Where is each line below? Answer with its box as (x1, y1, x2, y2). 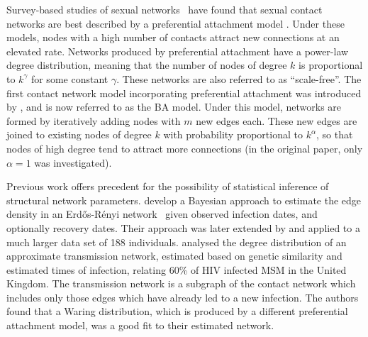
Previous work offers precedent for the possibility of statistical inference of (6, 179, 329, 194)
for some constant (30, 71, 108, 86)
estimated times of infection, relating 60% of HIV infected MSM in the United (6, 262, 347, 277)
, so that (316, 127, 353, 142)
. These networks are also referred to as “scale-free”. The (116, 71, 362, 86)
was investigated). (34, 155, 112, 170)
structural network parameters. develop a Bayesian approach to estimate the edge (6, 192, 362, 207)
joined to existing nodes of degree (6, 127, 152, 142)
